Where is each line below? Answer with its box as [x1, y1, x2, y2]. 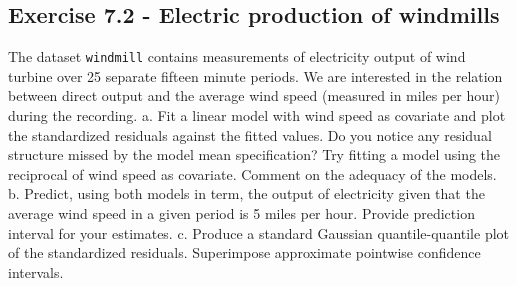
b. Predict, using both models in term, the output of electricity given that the [8, 183, 485, 204]
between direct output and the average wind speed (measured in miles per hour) [8, 85, 500, 106]
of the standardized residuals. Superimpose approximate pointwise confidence [8, 242, 481, 263]
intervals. [8, 261, 64, 282]
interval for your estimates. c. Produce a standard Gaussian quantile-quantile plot [8, 222, 510, 243]
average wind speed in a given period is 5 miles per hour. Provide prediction [8, 203, 475, 224]
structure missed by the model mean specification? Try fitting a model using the [8, 144, 501, 165]
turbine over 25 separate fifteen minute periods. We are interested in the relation [8, 65, 503, 86]
